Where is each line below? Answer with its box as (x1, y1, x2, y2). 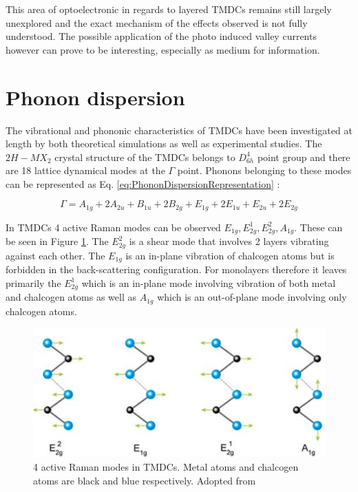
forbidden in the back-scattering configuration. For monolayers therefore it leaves (6, 262, 347, 277)
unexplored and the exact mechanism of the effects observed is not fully (6, 15, 308, 30)
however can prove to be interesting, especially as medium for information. (6, 42, 320, 56)
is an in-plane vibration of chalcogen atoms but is (125, 248, 335, 262)
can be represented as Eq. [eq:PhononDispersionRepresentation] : (6, 176, 280, 191)
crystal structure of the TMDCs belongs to (54, 149, 235, 164)
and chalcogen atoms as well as (6, 290, 136, 304)
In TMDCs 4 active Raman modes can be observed (6, 220, 221, 234)
